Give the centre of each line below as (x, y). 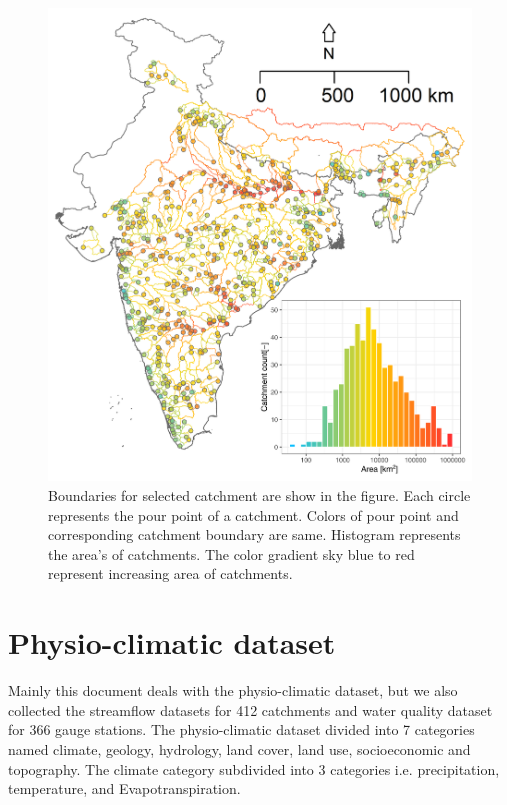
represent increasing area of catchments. (170, 573)
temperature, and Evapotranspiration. (124, 788)
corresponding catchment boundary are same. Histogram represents (254, 534)
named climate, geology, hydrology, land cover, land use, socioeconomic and (239, 748)
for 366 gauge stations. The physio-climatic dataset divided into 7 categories (241, 729)
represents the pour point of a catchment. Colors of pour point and (253, 514)
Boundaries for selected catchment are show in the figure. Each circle (259, 495)
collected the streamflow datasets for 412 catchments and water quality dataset (250, 709)
